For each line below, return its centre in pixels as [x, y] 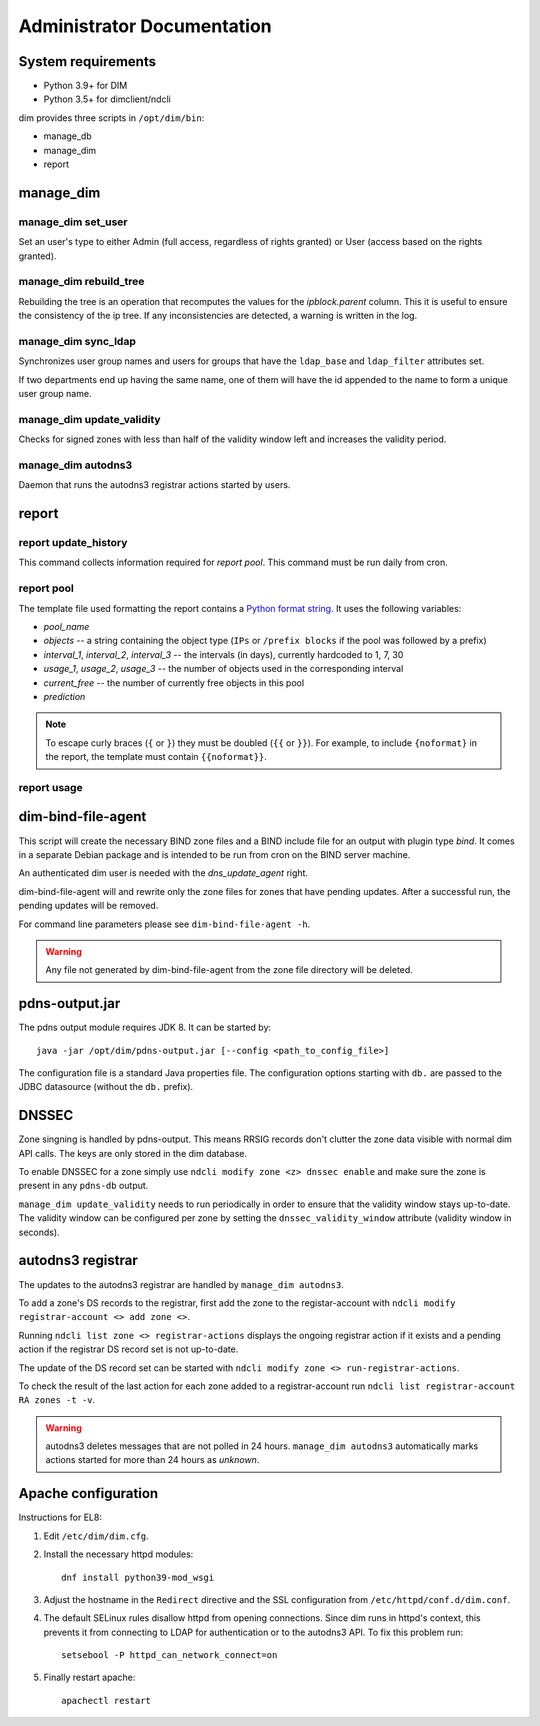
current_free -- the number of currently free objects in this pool [174, 682]
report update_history [73, 543]
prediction [64, 696]
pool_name [66, 626]
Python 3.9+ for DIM [85, 86]
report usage [51, 787]
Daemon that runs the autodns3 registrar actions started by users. [154, 485]
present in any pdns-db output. [83, 1186]
